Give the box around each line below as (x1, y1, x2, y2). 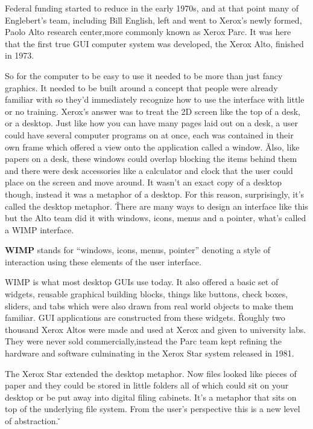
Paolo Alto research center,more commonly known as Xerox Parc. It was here (5, 25, 291, 38)
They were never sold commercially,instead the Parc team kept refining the (5, 335, 282, 347)
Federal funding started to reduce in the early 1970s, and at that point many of (5, 2, 299, 14)
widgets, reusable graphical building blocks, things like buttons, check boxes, (5, 288, 288, 300)
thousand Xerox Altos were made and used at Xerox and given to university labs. (5, 323, 306, 335)
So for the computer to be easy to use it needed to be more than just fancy (5, 69, 283, 82)
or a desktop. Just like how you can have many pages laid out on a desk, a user (5, 117, 298, 129)
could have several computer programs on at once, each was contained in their (5, 128, 294, 141)
